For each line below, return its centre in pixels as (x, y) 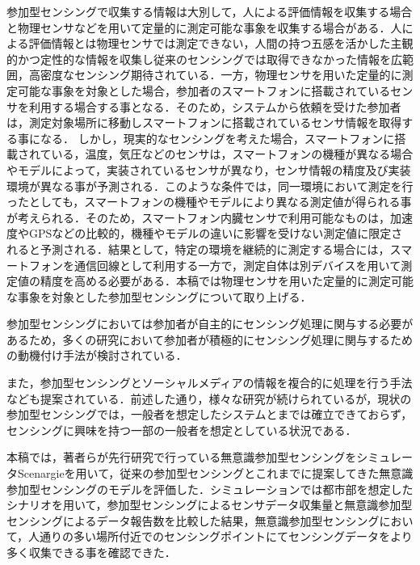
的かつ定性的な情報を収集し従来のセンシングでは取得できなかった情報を (199, 59)
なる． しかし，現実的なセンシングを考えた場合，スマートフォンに (217, 138)
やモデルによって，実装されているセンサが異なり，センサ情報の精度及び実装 (209, 169)
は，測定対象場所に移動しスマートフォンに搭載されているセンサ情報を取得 (204, 122)
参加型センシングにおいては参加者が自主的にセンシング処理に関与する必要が (210, 324)
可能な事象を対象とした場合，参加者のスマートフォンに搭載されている (204, 90)
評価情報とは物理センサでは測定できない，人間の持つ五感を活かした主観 (221, 43)
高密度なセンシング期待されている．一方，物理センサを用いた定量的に (215, 75)
